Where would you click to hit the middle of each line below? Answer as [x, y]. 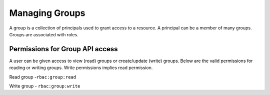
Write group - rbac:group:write [45, 86]
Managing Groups [47, 13]
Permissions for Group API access [63, 49]
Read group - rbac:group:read [43, 77]
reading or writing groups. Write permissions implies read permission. [81, 68]
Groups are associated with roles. [44, 34]
